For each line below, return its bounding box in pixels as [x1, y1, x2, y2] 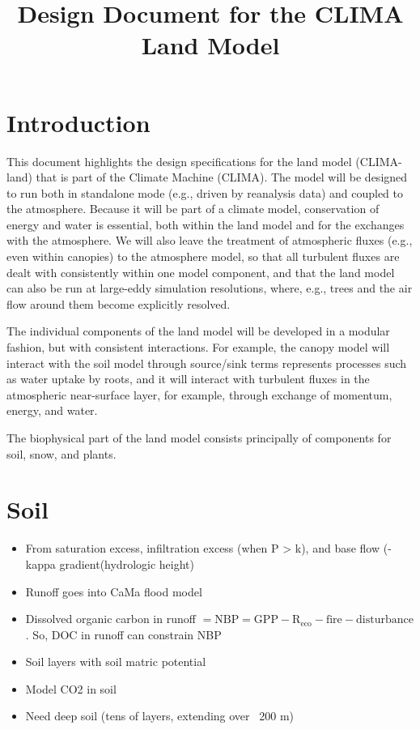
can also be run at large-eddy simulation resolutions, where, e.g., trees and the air [6, 280, 413, 297]
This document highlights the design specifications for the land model [6, 152, 352, 169]
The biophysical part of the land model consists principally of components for [6, 429, 392, 446]
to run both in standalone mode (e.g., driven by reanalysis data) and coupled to [6, 184, 404, 201]
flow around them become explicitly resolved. [6, 295, 231, 312]
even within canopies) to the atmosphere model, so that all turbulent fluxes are [6, 248, 400, 265]
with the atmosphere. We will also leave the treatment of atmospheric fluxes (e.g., [6, 232, 413, 249]
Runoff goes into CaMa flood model [25, 583, 202, 600]
